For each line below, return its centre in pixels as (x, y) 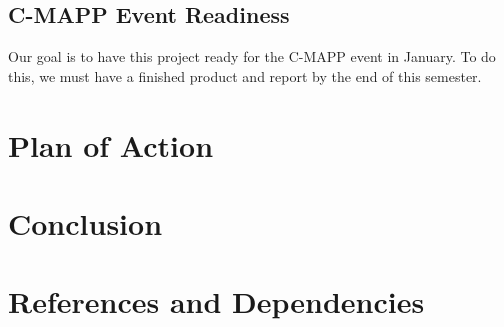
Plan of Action (111, 144)
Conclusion (85, 222)
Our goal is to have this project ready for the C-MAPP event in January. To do (252, 56)
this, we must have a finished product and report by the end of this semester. (245, 75)
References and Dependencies (216, 301)
